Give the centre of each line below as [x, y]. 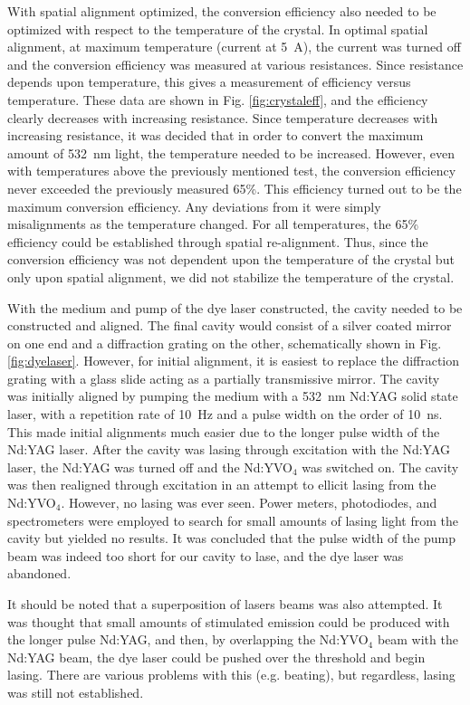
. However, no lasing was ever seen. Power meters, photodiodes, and [249, 503]
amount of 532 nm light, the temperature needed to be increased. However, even [231, 152]
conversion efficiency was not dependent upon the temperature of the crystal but [231, 259]
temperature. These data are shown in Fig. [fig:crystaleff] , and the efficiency [218, 99]
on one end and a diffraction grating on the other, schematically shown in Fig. [225, 343]
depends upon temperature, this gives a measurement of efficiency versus [209, 82]
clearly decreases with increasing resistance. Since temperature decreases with [223, 117]
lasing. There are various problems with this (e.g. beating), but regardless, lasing [231, 675]
